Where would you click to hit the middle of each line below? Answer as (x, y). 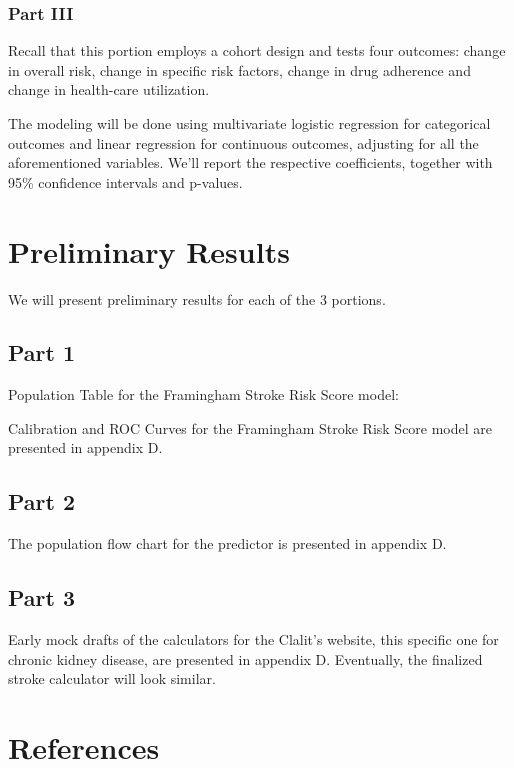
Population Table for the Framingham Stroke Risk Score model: (203, 394)
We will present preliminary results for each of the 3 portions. (197, 298)
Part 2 (42, 501)
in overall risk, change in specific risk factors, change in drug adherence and (239, 69)
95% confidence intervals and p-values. (125, 181)
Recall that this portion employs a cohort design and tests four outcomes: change (257, 50)
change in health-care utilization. (109, 89)
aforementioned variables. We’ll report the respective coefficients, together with (250, 162)
